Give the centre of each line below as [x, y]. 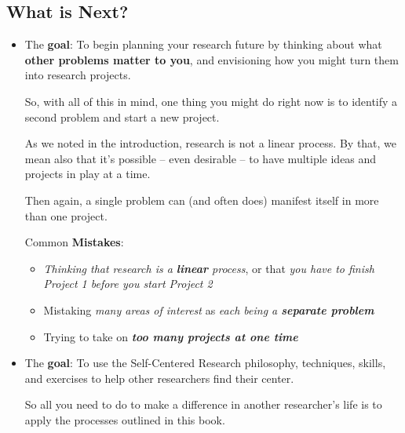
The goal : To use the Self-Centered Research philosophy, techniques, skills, [205, 363]
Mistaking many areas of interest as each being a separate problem [209, 309]
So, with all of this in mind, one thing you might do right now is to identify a [211, 101]
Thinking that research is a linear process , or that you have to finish [209, 268]
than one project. [66, 215]
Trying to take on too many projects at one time [171, 336]
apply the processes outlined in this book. [125, 419]
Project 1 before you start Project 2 [128, 284]
